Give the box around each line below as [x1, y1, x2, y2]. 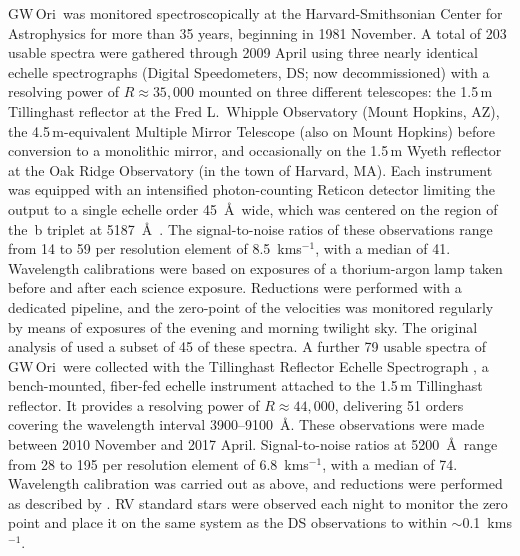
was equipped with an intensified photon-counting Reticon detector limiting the [8, 179, 495, 200]
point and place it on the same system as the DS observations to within [8, 512, 447, 533]
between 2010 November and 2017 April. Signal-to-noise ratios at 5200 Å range [8, 434, 498, 455]
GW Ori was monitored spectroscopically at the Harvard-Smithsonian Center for [8, 3, 503, 23]
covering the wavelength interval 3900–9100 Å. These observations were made [8, 414, 485, 435]
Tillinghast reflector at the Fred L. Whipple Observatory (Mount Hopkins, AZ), [8, 100, 500, 121]
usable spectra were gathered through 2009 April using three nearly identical [8, 42, 478, 63]
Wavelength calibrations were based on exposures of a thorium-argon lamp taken [8, 257, 503, 278]
